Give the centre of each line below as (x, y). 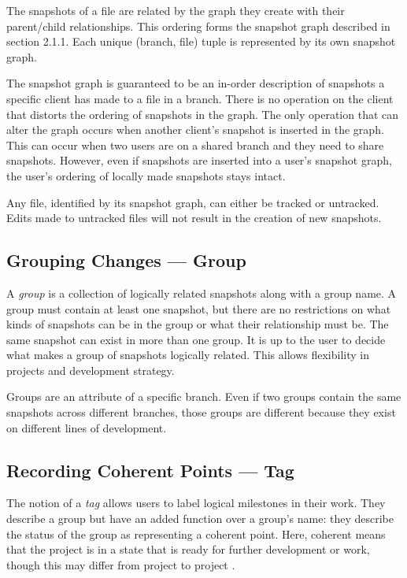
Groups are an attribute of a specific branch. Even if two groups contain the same (204, 396)
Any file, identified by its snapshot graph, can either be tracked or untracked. (193, 202)
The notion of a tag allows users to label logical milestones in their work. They (196, 503)
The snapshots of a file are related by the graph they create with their (176, 10)
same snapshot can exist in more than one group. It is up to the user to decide (196, 339)
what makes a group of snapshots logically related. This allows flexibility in (188, 355)
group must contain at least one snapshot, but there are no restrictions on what (199, 308)
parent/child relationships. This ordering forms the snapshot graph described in (198, 26)
